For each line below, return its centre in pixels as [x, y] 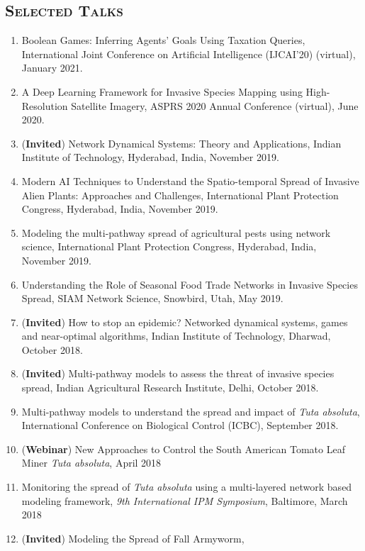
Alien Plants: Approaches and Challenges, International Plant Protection [180, 195]
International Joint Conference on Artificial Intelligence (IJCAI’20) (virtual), [189, 54]
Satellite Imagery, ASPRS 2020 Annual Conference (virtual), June [215, 105]
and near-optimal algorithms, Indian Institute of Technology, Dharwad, [176, 336]
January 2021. [52, 68]
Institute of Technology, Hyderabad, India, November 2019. [150, 157]
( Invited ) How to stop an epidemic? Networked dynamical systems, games [185, 322]
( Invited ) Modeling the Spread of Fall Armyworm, [133, 538]
